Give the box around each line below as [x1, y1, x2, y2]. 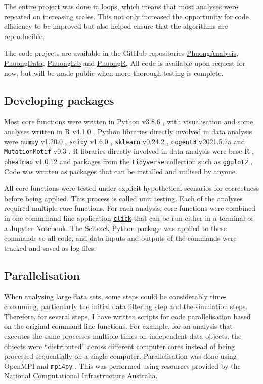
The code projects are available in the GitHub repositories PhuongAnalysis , [4, 48, 238, 58]
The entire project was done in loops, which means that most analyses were [4, 1, 238, 11]
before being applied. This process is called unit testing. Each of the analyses [4, 193, 243, 203]
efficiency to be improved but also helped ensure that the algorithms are [4, 21, 228, 31]
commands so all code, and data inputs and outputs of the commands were [4, 233, 237, 243]
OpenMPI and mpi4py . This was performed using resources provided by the [4, 360, 241, 371]
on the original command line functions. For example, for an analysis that [4, 321, 233, 331]
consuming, [4, 301, 39, 312]
